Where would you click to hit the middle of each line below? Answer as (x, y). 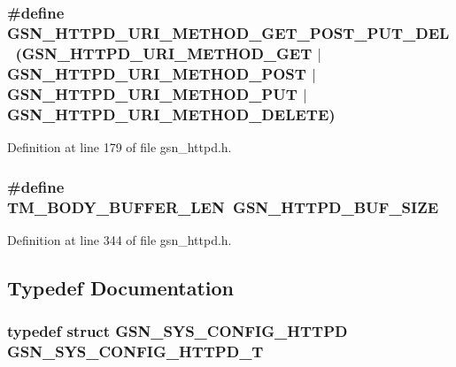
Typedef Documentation (120, 287)
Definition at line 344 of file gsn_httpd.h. (120, 239)
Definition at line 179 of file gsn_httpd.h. (120, 147)
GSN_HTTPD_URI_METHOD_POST (157, 73)
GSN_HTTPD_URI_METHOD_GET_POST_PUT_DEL (228, 32)
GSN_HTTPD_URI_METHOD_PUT (152, 93)
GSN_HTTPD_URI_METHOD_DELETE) (171, 114)
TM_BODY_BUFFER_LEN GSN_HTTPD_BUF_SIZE (223, 206)
